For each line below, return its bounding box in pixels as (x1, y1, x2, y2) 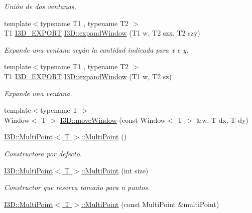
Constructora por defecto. (4, 148, 82, 158)
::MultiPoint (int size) (81, 165, 149, 175)
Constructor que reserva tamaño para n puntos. (4, 182, 150, 192)
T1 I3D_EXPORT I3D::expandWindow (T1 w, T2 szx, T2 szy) (4, 28, 200, 38)
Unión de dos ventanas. (4, 1, 76, 11)
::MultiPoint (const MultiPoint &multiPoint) (81, 198, 219, 209)
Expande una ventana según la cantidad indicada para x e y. (4, 44, 189, 55)
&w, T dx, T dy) (196, 114, 248, 125)
